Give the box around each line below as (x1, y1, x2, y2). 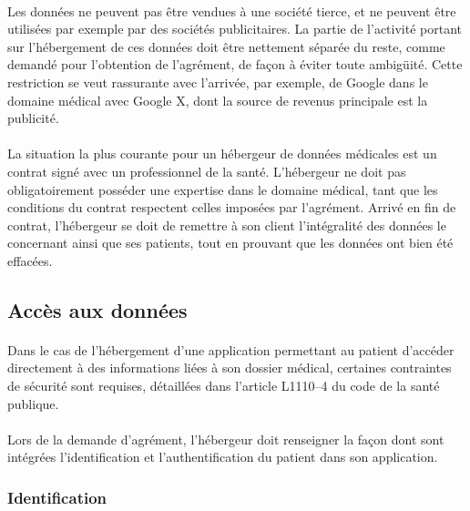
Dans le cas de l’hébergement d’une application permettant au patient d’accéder (7, 340, 455, 359)
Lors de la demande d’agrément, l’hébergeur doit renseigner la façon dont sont (7, 429, 444, 448)
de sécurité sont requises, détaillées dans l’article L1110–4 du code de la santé (7, 376, 440, 395)
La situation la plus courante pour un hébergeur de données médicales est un (7, 144, 437, 163)
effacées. (7, 250, 53, 270)
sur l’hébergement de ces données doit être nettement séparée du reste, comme (7, 36, 445, 56)
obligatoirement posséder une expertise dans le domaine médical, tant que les (7, 179, 438, 199)
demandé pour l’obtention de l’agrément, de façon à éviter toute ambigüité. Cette (7, 55, 463, 74)
